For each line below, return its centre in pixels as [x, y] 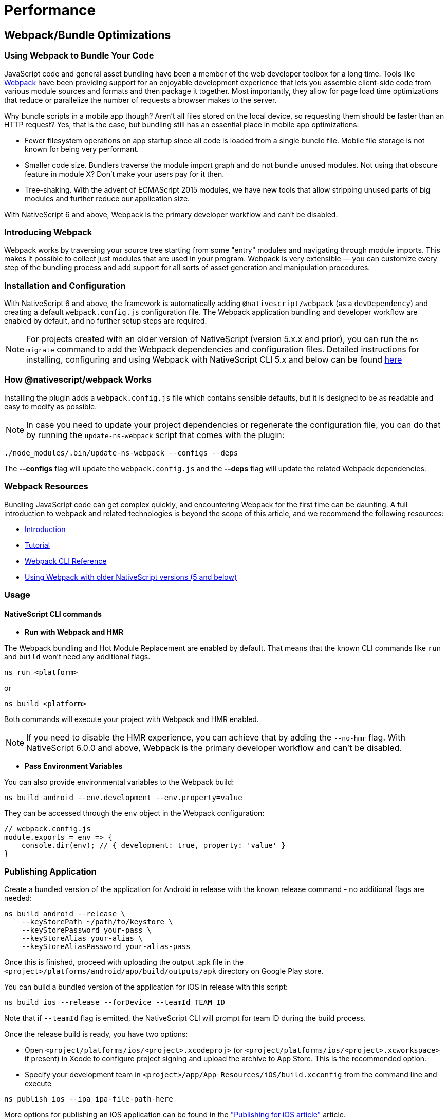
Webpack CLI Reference [66, 561]
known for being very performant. [82, 149]
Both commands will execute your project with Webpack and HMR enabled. [132, 719]
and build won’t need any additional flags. [77, 657]
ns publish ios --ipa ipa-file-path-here [89, 1099]
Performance [50, 10]
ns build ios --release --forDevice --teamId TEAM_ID [115, 1002]
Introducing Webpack [48, 232]
